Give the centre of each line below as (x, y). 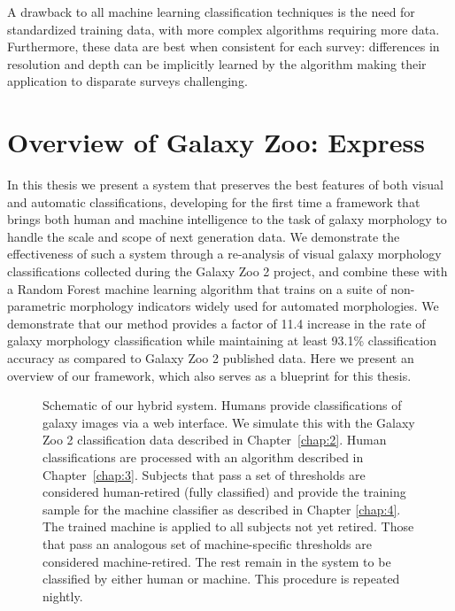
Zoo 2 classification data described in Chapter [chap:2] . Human (215, 440)
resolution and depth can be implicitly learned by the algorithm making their (217, 63)
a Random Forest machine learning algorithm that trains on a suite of (197, 288)
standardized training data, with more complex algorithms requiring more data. (224, 29)
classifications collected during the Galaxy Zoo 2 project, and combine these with (227, 271)
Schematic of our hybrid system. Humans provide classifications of (222, 405)
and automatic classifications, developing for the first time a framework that (214, 201)
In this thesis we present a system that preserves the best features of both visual (225, 185)
